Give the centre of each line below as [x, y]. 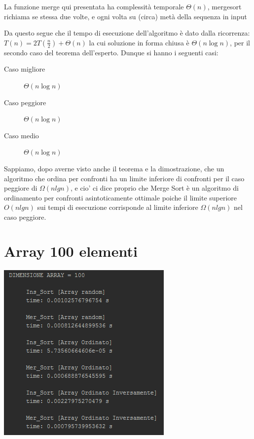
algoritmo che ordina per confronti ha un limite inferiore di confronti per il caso [124, 178]
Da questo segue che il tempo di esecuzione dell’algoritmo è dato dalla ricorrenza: [127, 33]
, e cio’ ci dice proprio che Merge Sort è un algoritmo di [154, 188]
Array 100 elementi [71, 251]
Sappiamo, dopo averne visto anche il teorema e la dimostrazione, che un [114, 168]
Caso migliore [25, 69]
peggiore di [21, 188]
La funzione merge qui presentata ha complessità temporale [94, 6]
